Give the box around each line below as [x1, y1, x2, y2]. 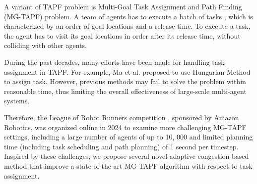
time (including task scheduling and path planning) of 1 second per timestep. [4, 141, 239, 151]
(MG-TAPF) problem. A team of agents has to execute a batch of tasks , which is [4, 11, 253, 21]
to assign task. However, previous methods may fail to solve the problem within [4, 76, 246, 87]
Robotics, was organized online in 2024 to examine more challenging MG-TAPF [4, 122, 247, 132]
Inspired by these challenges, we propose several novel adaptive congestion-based [4, 151, 249, 161]
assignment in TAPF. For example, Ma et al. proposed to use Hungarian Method [4, 66, 251, 77]
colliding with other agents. [4, 40, 87, 50]
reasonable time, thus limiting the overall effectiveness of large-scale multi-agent [4, 86, 247, 96]
